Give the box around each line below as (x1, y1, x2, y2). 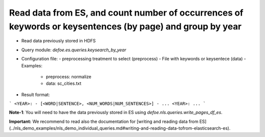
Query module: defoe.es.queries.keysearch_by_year (21, 47, 127, 53)
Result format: (21, 92, 50, 98)
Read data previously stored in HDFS (21, 38, 96, 44)
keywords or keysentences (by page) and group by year (9, 21, 242, 32)
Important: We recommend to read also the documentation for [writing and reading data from (9, 118, 199, 124)
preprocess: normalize (46, 74, 92, 79)
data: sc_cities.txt (46, 80, 81, 86)
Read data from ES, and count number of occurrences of (9, 7, 244, 18)
